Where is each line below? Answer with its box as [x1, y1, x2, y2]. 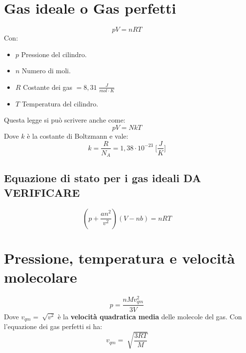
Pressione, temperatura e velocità [4, 248, 235, 268]
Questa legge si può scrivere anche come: [4, 115, 125, 125]
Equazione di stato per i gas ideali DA [4, 170, 201, 186]
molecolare [4, 267, 77, 287]
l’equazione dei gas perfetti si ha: [4, 321, 102, 331]
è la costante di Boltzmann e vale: [27, 130, 128, 141]
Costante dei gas [23, 82, 72, 92]
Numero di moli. [21, 65, 71, 76]
